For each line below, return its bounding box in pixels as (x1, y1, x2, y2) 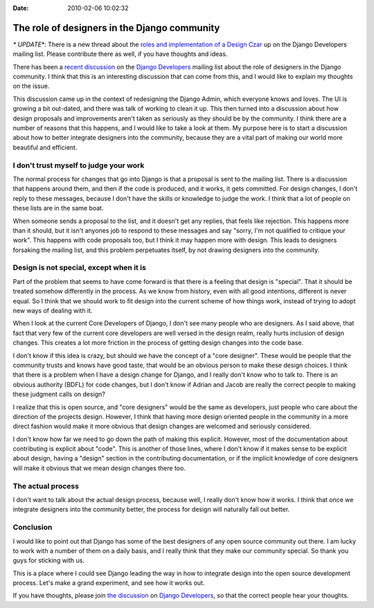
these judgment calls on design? (12, 390, 105, 398)
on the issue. (12, 82, 50, 90)
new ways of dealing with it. (12, 307, 93, 314)
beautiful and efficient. (12, 143, 78, 152)
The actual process (12, 481, 80, 491)
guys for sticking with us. (12, 556, 85, 564)
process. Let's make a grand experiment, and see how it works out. (12, 579, 205, 587)
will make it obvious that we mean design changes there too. (12, 464, 186, 472)
